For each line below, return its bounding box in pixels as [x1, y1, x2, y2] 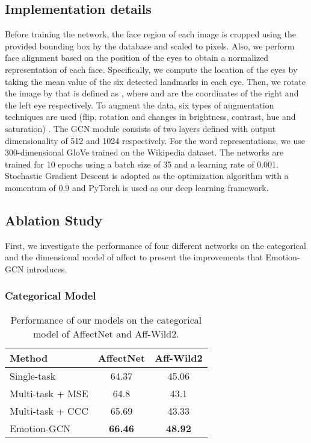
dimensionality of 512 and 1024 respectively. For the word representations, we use [5, 134, 305, 146]
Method [10, 350, 48, 365]
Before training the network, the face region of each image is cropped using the [5, 28, 296, 40]
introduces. [26, 262, 67, 275]
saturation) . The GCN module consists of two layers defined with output [5, 122, 276, 134]
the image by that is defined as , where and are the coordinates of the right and [5, 87, 299, 99]
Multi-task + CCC [10, 403, 88, 418]
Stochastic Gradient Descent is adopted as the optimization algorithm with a [5, 169, 289, 182]
